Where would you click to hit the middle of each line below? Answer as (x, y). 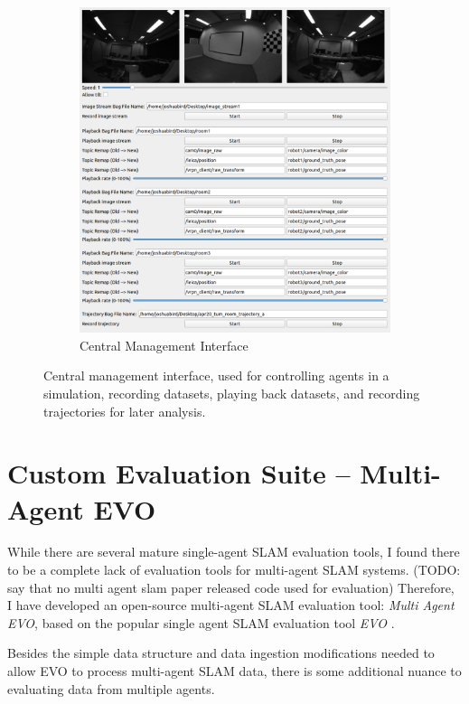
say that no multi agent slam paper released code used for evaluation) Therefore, (231, 587)
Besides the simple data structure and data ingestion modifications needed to (221, 653)
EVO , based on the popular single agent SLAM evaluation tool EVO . (201, 622)
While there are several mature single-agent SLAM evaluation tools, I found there (234, 552)
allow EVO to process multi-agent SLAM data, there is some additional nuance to (234, 671)
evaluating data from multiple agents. (111, 688)
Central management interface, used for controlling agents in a (216, 375)
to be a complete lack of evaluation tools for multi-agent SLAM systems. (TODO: (234, 570)
